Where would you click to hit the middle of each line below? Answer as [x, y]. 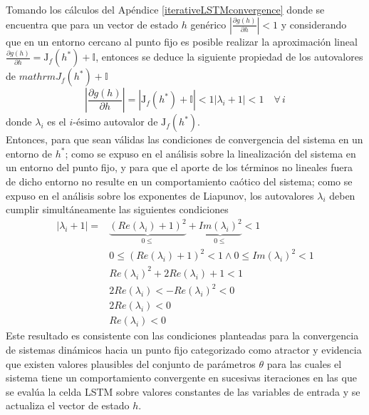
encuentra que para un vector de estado [92, 24]
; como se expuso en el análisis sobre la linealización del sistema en [211, 153]
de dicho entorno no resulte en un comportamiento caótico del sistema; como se [179, 181]
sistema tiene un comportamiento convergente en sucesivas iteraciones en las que [181, 378]
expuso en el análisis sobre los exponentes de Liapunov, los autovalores [160, 195]
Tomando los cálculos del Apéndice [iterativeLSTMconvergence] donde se [165, 9]
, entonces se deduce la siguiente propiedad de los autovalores [229, 57]
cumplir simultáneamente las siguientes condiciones [117, 209]
